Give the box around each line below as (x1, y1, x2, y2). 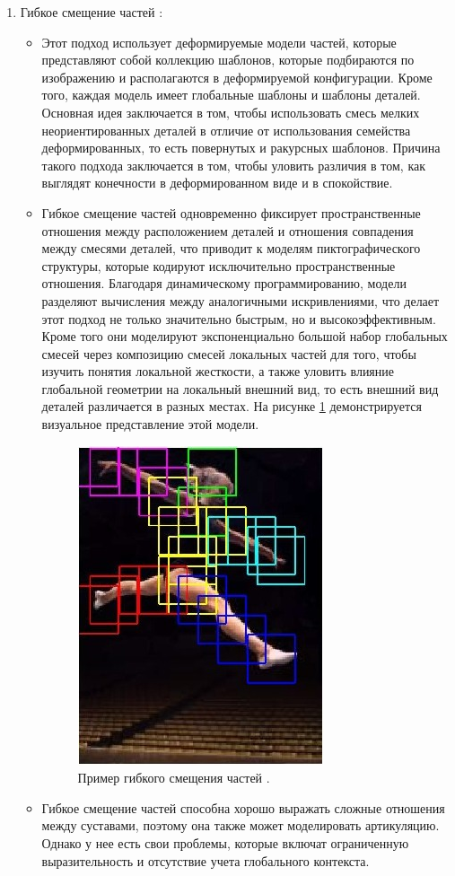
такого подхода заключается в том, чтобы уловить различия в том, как (41, 155, 426, 174)
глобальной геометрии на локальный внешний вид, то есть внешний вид (41, 379, 439, 398)
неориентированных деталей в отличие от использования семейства (41, 120, 411, 139)
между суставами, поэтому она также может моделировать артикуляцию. (41, 816, 440, 835)
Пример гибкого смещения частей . (77, 768, 270, 787)
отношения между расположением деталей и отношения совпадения (41, 221, 414, 240)
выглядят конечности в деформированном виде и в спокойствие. (41, 173, 393, 192)
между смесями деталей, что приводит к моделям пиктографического (41, 239, 421, 258)
